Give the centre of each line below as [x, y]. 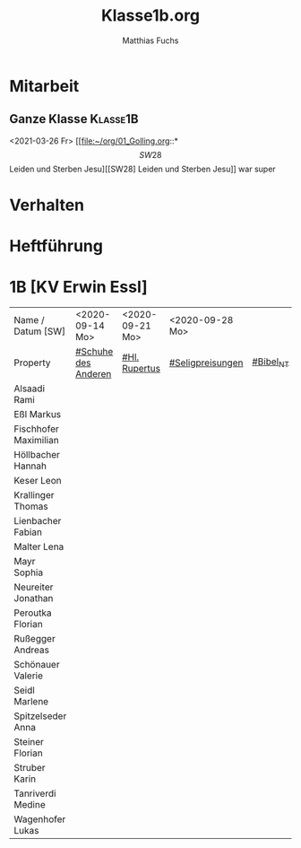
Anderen [93, 374]
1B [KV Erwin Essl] [78, 287]
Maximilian [37, 441]
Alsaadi [29, 389]
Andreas [31, 650]
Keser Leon [38, 481]
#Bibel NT [271, 363]
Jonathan [34, 599]
